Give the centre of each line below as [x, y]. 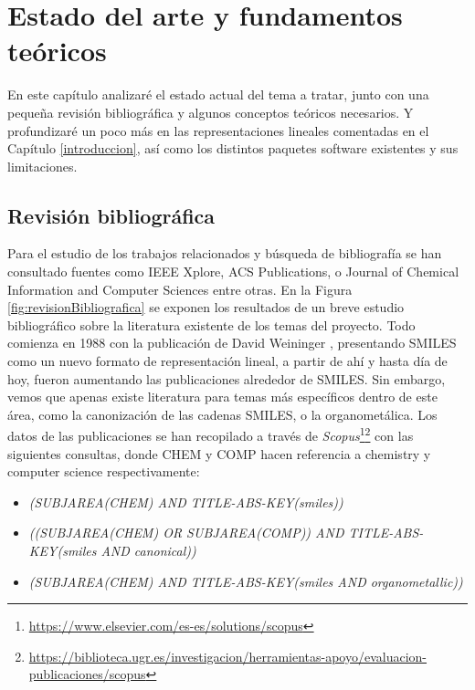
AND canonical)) [148, 551]
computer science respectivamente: [104, 471]
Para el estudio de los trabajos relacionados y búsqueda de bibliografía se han [225, 253]
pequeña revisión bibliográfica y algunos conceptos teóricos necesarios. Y [211, 112]
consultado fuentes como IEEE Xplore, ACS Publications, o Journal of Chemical [233, 272]
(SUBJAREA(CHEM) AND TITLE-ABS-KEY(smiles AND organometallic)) [246, 581]
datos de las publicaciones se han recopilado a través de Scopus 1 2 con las [211, 434]
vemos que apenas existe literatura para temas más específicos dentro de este [222, 397]
